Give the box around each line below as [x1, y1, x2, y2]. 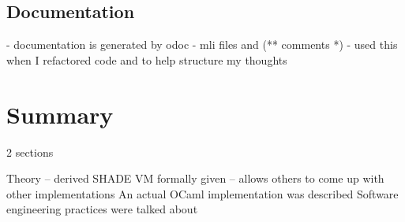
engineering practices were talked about [6, 201, 198, 217]
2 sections [6, 143, 54, 160]
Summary [6, 98, 114, 130]
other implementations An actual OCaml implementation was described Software [6, 185, 399, 202]
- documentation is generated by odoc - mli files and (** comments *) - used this [6, 36, 398, 53]
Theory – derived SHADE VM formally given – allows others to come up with [6, 170, 384, 187]
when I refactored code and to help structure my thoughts [6, 51, 287, 68]
